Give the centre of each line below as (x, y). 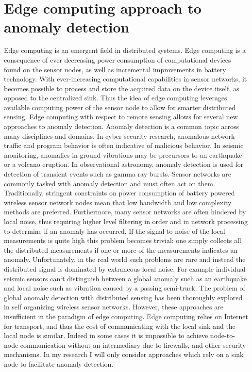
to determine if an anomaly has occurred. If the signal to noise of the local (115, 231)
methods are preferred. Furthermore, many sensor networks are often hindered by (125, 212)
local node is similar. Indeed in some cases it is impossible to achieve (106, 335)
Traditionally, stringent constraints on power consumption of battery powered (119, 193)
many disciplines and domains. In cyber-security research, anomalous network (119, 136)
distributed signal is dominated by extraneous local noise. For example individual (125, 268)
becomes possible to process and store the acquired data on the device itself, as (122, 88)
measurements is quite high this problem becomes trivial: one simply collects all (123, 240)
